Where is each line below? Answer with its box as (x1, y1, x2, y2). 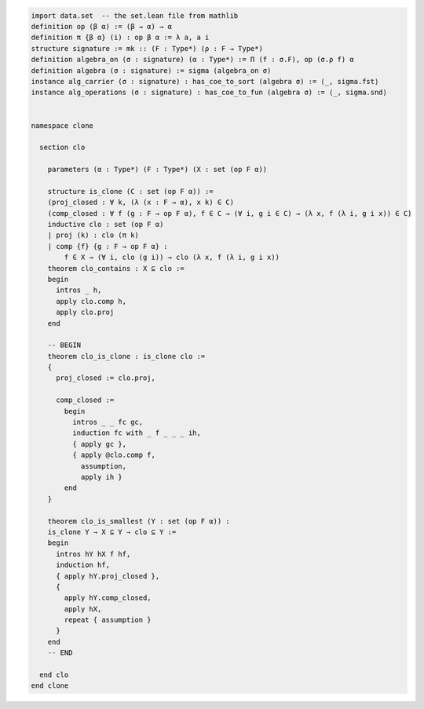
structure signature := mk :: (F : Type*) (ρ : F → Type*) (31, 44, 263, 53)
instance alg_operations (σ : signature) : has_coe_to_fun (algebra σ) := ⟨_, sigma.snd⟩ (31, 88, 388, 97)
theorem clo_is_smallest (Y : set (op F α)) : (47, 517, 231, 525)
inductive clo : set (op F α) (47, 220, 164, 229)
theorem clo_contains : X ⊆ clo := (47, 264, 185, 272)
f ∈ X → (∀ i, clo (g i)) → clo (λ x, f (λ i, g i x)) (64, 253, 280, 262)
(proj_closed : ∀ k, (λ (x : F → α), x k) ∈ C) (47, 198, 235, 207)
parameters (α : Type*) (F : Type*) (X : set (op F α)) (47, 165, 268, 174)
